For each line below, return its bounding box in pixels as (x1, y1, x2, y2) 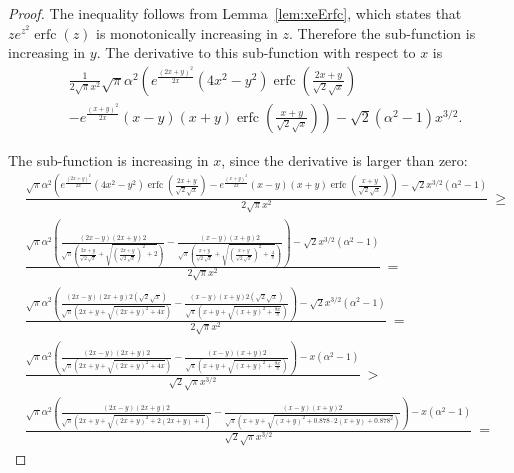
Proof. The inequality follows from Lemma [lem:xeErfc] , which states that (8, 3, 462, 23)
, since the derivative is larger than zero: (221, 149, 468, 170)
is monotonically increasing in (96, 22, 278, 43)
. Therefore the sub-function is (289, 22, 476, 43)
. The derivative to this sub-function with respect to (96, 42, 416, 63)
